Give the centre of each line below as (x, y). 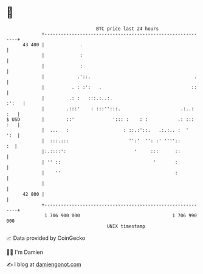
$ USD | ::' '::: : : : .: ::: (100, 119)
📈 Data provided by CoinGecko (46, 238)
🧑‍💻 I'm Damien (25, 252)
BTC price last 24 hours (128, 29)
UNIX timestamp (126, 226)
